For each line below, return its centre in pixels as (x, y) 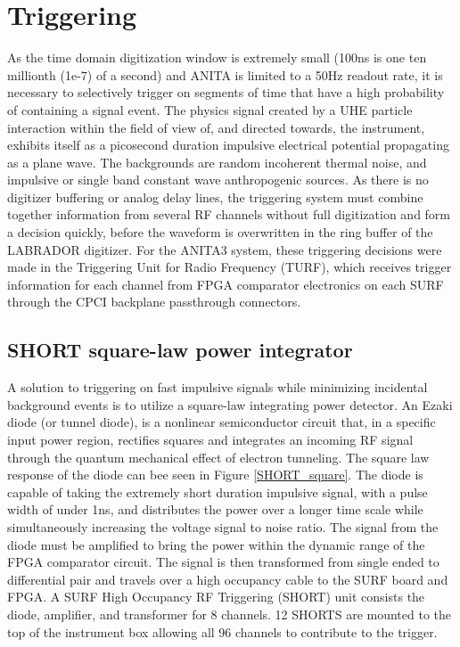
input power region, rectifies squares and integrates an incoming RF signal (210, 440)
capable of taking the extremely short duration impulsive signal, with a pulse (218, 491)
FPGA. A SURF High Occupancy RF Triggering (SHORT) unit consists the (216, 597)
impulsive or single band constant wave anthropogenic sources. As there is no (218, 180)
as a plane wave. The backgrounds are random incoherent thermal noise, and (217, 162)
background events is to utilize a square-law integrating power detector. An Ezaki (230, 404)
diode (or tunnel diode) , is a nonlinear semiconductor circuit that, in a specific (222, 422)
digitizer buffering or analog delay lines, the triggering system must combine (215, 197)
